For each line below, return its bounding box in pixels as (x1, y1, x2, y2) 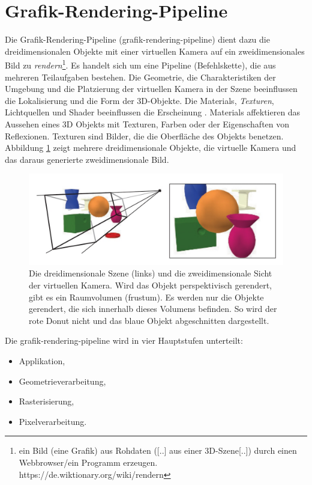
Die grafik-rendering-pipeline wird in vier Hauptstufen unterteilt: (5, 334, 243, 347)
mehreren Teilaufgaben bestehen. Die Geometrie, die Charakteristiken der (5, 70, 276, 83)
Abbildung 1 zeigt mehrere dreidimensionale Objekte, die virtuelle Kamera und (5, 141, 296, 154)
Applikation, (19, 355, 65, 367)
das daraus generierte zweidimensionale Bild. (5, 153, 169, 165)
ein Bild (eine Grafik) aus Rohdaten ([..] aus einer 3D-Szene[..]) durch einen (19, 444, 297, 457)
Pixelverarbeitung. (19, 415, 87, 427)
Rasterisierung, (19, 395, 74, 407)
